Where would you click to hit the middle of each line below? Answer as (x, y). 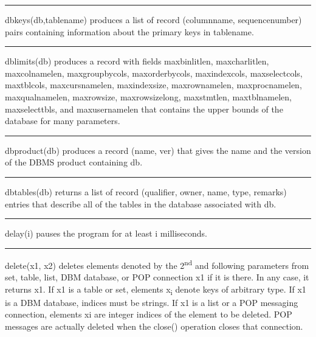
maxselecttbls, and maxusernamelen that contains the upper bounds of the (144, 109)
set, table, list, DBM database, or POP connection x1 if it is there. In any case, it (157, 276)
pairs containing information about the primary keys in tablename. (129, 31)
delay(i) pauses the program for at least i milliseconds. (106, 233)
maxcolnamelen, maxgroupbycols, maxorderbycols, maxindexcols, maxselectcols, (154, 73)
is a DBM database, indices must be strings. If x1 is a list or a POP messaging (152, 302)
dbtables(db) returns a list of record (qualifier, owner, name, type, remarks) (146, 191)
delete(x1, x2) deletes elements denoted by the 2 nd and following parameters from (157, 264)
